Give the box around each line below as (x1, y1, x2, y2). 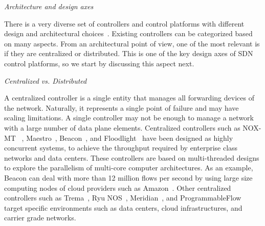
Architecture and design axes (4, 1, 94, 11)
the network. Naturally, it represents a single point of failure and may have (4, 102, 239, 113)
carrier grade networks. (4, 212, 76, 223)
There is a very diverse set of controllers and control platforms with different (4, 18, 245, 29)
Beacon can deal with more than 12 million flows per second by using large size (4, 172, 253, 183)
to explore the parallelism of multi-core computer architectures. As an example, (4, 162, 253, 173)
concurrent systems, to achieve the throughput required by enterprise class (4, 142, 238, 153)
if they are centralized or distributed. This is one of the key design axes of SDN (4, 48, 253, 59)
